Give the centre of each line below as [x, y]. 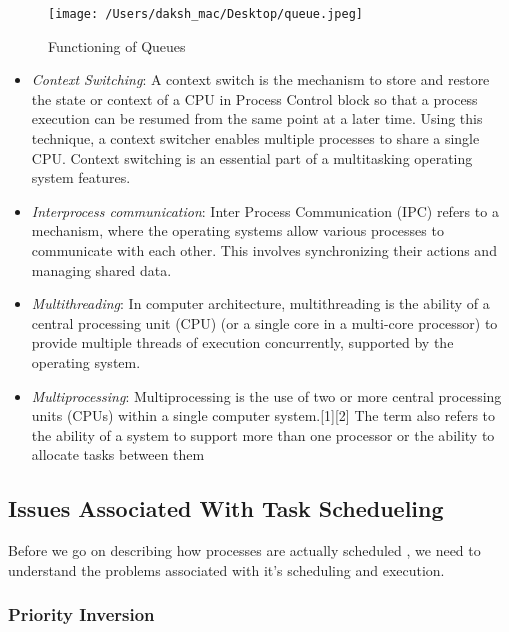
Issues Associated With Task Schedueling [226, 508]
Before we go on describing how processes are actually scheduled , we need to [244, 550]
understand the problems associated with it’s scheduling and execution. [226, 569]
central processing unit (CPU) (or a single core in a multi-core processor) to [264, 322]
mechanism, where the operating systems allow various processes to [237, 230]
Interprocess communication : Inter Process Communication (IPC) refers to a [265, 210]
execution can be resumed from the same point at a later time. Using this [257, 118]
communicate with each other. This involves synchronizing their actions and [264, 250]
